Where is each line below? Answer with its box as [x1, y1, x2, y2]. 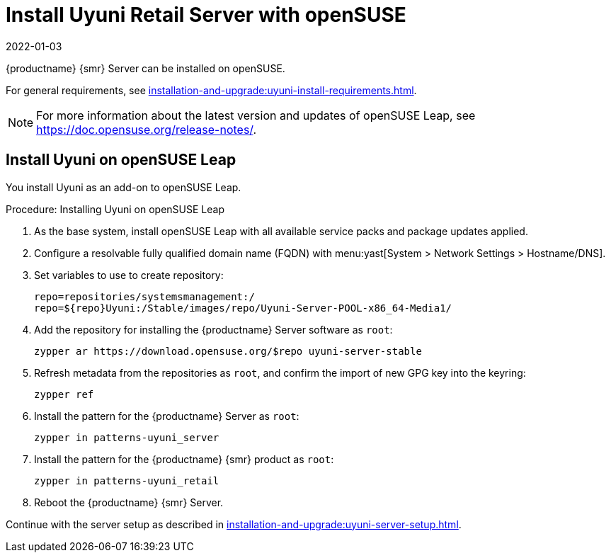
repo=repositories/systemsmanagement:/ [34, 290, 255, 302]
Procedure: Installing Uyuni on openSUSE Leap [6, 203, 225, 215]
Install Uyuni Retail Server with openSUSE [6, 3, 406, 27]
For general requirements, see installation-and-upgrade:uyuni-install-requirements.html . [6, 84, 417, 96]
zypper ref [34, 388, 94, 400]
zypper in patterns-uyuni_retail [34, 474, 219, 486]
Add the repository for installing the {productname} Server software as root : [34, 323, 393, 336]
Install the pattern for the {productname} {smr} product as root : [34, 452, 334, 465]
